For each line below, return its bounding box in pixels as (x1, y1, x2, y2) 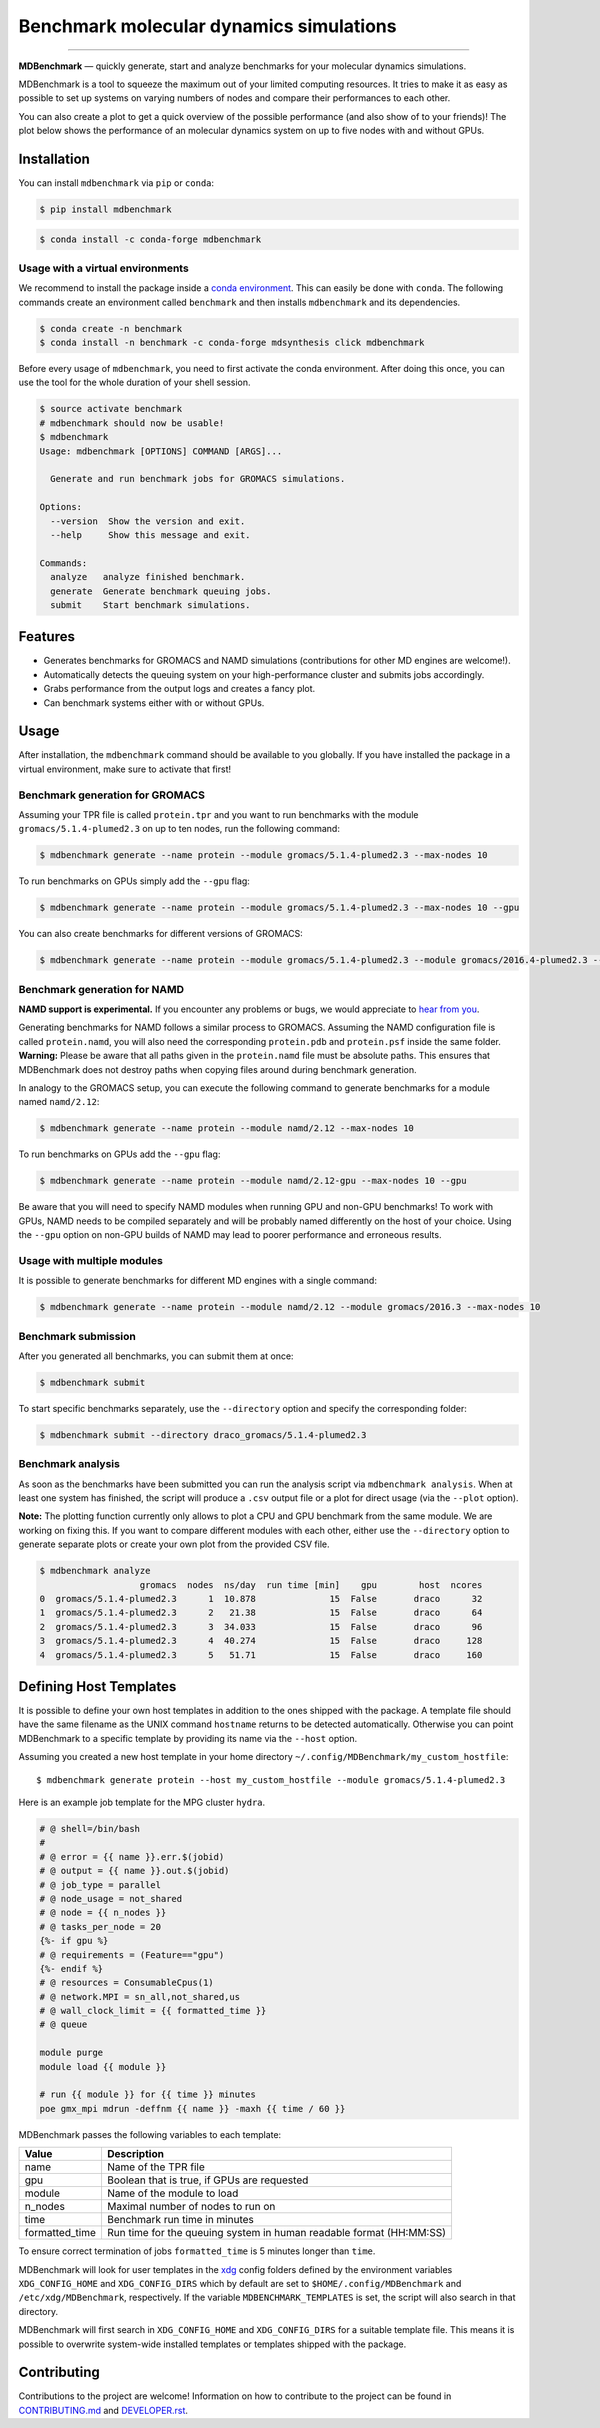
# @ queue (39, 2019, 88, 2030)
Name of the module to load (106, 2186, 239, 2200)
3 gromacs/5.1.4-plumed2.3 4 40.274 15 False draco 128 (39, 1635, 483, 1647)
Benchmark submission (18, 1329, 137, 1343)
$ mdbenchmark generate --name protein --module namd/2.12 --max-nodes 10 (39, 1123, 415, 1134)
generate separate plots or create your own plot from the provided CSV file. (18, 1538, 330, 1550)
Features (18, 628, 75, 645)
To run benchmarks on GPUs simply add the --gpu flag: (18, 875, 250, 887)
